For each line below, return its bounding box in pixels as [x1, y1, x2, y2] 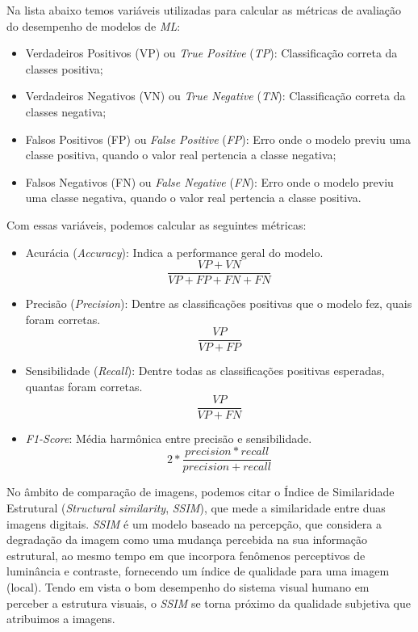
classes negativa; [25, 103, 107, 120]
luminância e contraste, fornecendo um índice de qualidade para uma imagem [6, 562, 390, 579]
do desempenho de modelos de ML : [6, 17, 181, 34]
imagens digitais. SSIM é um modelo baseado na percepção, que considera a [6, 515, 382, 532]
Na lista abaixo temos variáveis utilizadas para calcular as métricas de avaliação [6, 2, 402, 18]
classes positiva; [25, 60, 103, 77]
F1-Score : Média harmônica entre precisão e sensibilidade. [25, 429, 312, 446]
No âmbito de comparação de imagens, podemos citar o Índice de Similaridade [6, 483, 395, 500]
